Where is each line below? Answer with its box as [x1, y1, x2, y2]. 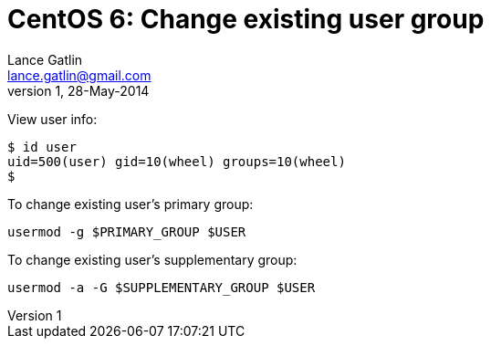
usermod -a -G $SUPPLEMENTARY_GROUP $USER [7, 279, 316, 295]
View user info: [7, 110, 98, 127]
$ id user [7, 139, 77, 154]
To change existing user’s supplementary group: [7, 251, 298, 267]
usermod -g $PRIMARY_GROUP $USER [7, 224, 246, 239]
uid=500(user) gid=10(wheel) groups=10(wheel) [7, 153, 346, 169]
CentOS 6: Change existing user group [7, 4, 485, 35]
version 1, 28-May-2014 [7, 82, 150, 99]
